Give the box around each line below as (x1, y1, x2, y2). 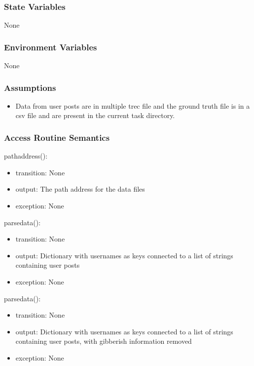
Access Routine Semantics (4, 131, 110, 143)
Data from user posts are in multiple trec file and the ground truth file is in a (15, 100, 250, 111)
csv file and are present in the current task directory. (15, 110, 175, 121)
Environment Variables (4, 41, 97, 53)
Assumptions (4, 81, 56, 93)
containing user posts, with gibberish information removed (15, 336, 192, 346)
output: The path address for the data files (15, 184, 145, 194)
